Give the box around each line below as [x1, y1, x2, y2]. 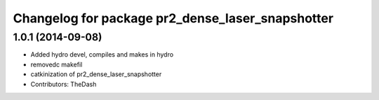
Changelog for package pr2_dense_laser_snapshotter [13, 10, 333, 26]
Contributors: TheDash [30, 80, 97, 88]
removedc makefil [30, 60, 83, 69]
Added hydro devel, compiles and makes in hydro [30, 50, 174, 59]
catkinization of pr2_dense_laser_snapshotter [30, 70, 162, 78]
